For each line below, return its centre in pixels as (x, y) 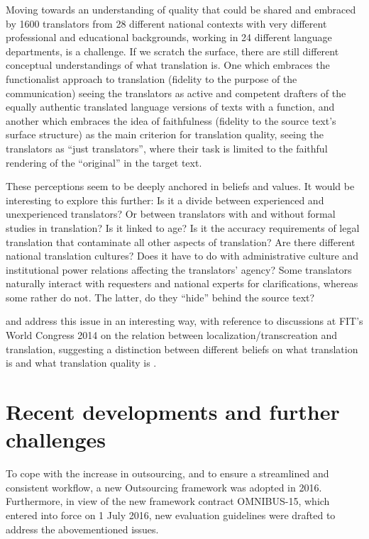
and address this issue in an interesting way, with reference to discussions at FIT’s (184, 321)
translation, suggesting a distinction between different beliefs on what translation (182, 349)
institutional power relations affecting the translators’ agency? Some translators (179, 269)
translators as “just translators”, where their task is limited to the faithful (167, 148)
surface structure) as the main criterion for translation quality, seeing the (165, 134)
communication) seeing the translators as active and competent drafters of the (176, 93)
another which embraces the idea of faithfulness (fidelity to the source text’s (171, 120)
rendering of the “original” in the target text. (104, 162)
